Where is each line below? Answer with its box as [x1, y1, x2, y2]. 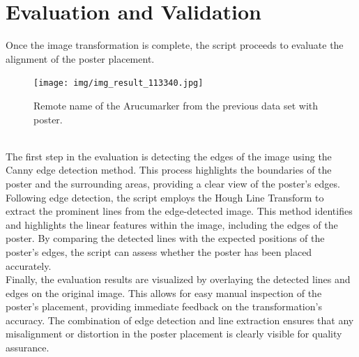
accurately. [6, 258, 52, 273]
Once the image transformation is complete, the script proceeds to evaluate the [6, 38, 344, 52]
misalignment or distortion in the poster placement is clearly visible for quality [6, 326, 342, 341]
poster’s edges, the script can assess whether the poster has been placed [6, 244, 312, 259]
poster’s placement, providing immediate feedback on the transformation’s [6, 299, 322, 314]
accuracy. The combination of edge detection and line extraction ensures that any [6, 312, 354, 327]
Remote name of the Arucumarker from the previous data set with [33, 98, 319, 112]
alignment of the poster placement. [6, 51, 155, 66]
